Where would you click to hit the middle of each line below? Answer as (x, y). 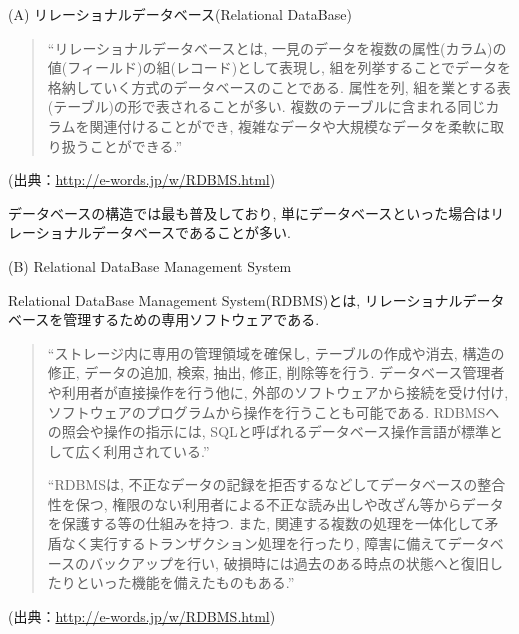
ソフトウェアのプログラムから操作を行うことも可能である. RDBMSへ (273, 411)
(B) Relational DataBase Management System (150, 265)
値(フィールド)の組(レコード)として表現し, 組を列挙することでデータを (279, 67)
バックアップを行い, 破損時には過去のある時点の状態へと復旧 (289, 562)
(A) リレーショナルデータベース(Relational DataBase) (180, 14)
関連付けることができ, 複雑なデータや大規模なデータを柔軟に (289, 125)
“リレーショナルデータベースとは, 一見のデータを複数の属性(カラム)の (277, 47)
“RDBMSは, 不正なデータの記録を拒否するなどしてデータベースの (262, 484)
